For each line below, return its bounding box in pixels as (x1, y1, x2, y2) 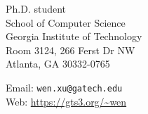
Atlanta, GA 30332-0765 (6, 56, 110, 71)
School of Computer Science (6, 15, 126, 30)
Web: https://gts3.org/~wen (6, 94, 127, 108)
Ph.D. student (6, 1, 67, 15)
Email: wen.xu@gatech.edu (6, 80, 123, 94)
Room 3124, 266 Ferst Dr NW (6, 42, 135, 57)
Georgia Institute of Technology (6, 29, 142, 44)
